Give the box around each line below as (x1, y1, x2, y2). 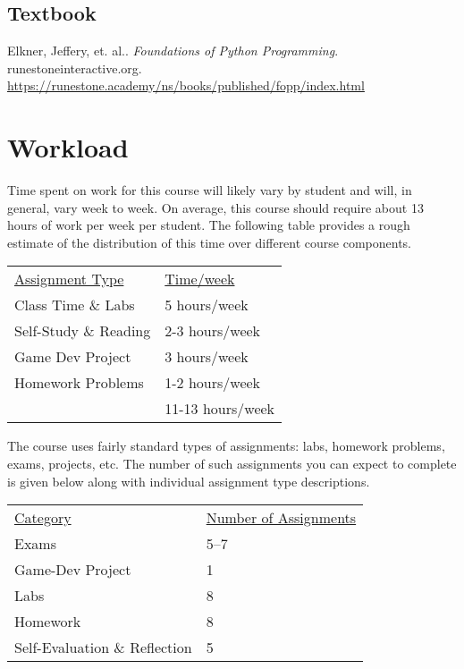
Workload (7, 129, 129, 165)
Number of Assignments (206, 507, 357, 529)
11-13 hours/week (165, 398, 275, 419)
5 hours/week (165, 294, 249, 316)
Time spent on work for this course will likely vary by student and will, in (7, 181, 412, 199)
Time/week (165, 268, 235, 290)
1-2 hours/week (165, 372, 261, 394)
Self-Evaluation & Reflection (14, 637, 192, 658)
